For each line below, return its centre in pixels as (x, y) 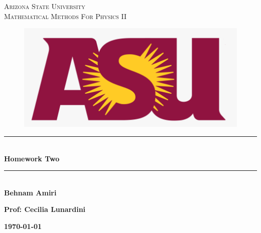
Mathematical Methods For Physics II (65, 16)
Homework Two (32, 158)
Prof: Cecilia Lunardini (45, 209)
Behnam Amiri (30, 192)
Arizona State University (45, 6)
